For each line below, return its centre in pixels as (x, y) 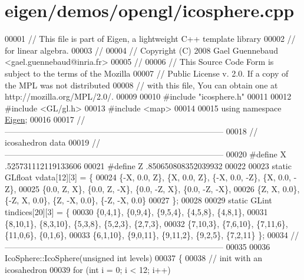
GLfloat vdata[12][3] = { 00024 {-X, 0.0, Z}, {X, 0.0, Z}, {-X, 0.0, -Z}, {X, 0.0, (148, 177)
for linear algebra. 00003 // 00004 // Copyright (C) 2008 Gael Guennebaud (141, 50)
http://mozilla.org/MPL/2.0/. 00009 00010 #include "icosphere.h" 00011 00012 (148, 96)
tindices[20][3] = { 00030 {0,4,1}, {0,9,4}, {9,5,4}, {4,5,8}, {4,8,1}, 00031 (136, 212)
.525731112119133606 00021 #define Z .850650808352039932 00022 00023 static (148, 165)
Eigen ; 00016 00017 (39, 119)
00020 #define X (256, 154)
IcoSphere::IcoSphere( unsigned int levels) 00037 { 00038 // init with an (134, 258)
